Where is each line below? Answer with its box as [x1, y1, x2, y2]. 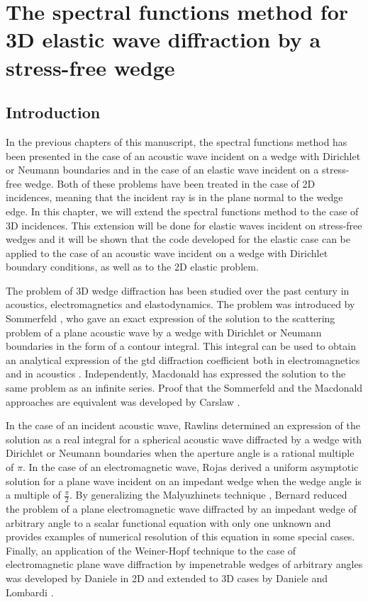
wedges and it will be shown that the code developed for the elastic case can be [6, 232, 351, 246]
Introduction [6, 101, 101, 123]
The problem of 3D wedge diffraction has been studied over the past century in [6, 283, 350, 297]
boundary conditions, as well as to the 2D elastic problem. [6, 259, 259, 274]
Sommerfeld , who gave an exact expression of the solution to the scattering [6, 311, 335, 326]
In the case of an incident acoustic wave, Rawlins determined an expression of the [6, 418, 360, 433]
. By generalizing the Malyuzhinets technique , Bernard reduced [69, 487, 347, 502]
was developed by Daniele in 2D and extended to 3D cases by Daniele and [6, 571, 328, 585]
